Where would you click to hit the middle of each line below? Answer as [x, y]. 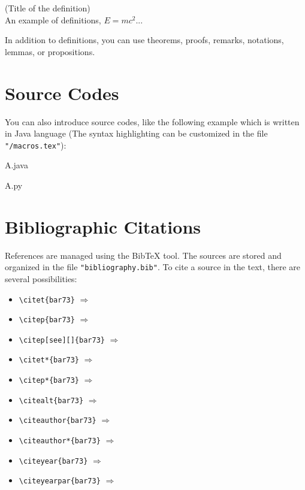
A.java [16, 165]
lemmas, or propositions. [50, 51]
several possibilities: [41, 278]
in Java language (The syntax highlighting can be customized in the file [136, 133]
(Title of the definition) [48, 8]
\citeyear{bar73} [53, 461]
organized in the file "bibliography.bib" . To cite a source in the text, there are [153, 267]
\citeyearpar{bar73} [60, 481]
